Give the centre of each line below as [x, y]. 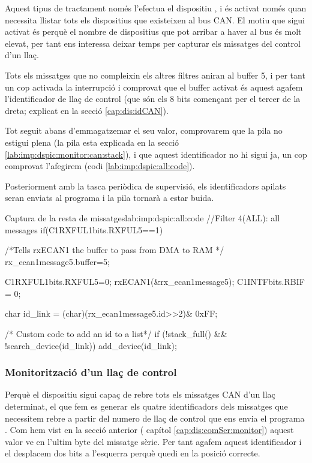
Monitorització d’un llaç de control [91, 372]
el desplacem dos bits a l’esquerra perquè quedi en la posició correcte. [133, 453]
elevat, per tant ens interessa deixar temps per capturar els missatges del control [153, 43]
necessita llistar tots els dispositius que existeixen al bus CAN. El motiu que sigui [155, 19]
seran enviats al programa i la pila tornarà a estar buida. [109, 198]
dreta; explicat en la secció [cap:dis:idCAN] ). [87, 110]
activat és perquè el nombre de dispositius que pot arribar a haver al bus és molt [153, 31]
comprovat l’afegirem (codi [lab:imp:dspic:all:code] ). [100, 166]
